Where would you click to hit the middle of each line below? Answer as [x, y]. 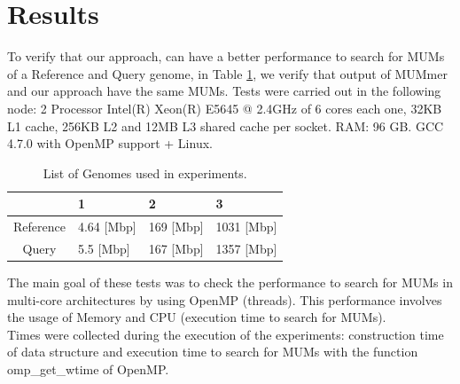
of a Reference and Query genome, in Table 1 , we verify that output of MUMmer [227, 73]
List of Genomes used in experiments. [145, 172]
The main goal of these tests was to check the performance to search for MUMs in [230, 282]
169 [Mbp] [176, 227]
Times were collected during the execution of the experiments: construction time [226, 334]
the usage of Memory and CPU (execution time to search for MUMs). [197, 317]
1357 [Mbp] [246, 248]
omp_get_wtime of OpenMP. [88, 369]
